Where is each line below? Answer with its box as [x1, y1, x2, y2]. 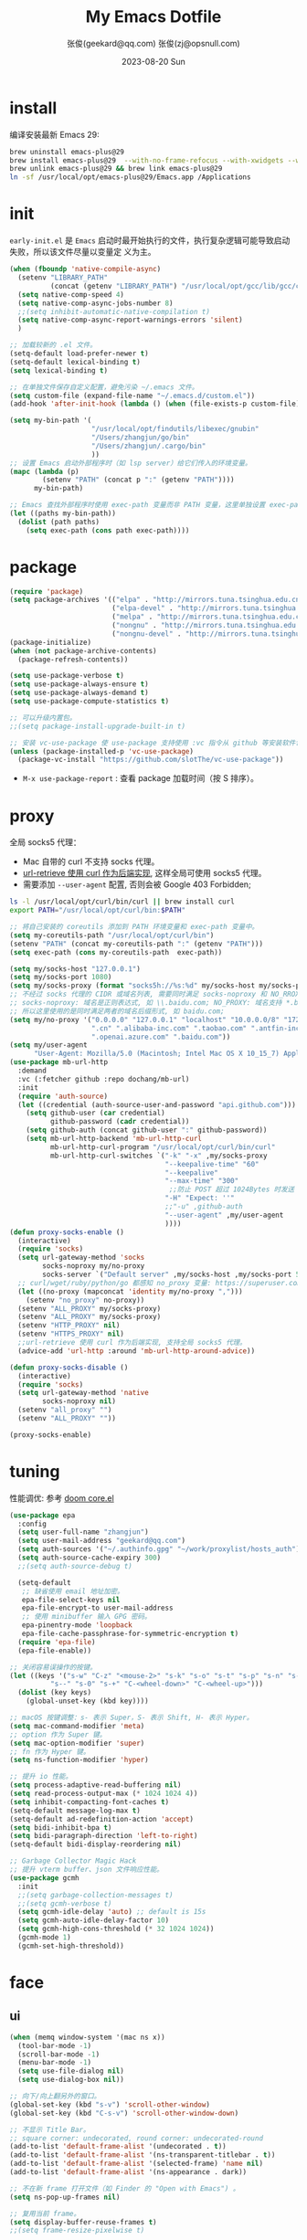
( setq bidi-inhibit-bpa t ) [9, 1823, 112, 1833]
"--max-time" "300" [164, 1177, 239, 1186]
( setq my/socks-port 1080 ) [9, 973, 112, 982]
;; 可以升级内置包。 [9, 713, 77, 723]
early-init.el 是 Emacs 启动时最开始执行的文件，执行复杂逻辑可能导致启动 [9, 235, 291, 246]
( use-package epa [9, 1510, 76, 1520]
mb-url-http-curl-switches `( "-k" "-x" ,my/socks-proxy [49, 1151, 268, 1160]
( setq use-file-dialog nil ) [17, 2066, 125, 2076]
